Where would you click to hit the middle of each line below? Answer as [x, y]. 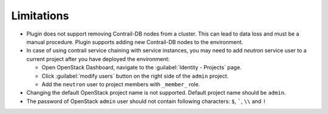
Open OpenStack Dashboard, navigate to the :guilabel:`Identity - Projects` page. [142, 68]
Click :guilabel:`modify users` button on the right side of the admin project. [135, 76]
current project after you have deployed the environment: [98, 59]
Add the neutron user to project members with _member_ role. [121, 84]
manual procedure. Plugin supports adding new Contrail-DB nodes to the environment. [135, 42]
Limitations [40, 16]
